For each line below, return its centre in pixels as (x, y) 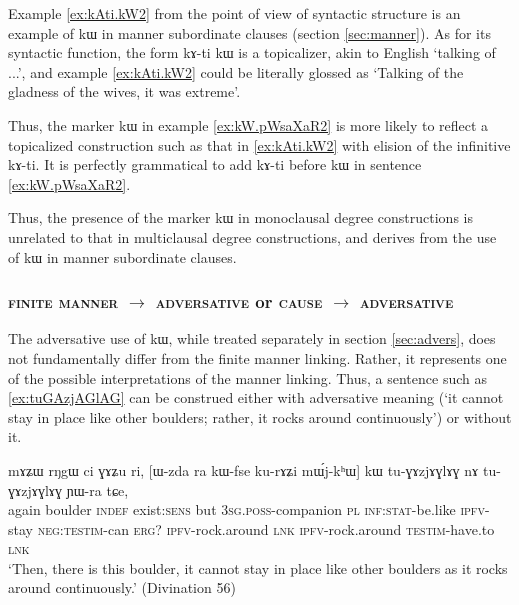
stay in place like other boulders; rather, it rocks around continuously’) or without (260, 416)
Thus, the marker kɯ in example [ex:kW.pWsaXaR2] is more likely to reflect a (248, 124)
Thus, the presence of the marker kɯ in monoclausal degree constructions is (240, 217)
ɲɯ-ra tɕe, (97, 489)
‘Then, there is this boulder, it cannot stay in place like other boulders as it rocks (258, 567)
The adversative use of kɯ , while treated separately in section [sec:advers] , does (252, 338)
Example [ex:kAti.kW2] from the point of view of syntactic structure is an (234, 13)
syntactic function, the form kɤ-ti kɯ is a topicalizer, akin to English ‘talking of (252, 52)
